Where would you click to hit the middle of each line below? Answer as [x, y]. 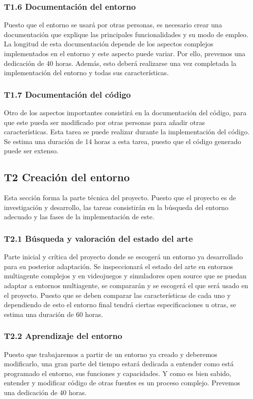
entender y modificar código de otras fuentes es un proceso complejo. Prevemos [122, 383]
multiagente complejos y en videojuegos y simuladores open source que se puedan [125, 276]
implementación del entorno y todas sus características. [87, 73]
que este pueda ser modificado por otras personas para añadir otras [105, 122]
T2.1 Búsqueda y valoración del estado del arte [98, 238]
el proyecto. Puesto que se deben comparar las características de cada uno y [117, 295]
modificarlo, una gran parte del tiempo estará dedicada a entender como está [119, 364]
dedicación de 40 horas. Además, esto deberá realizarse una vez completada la [120, 63]
